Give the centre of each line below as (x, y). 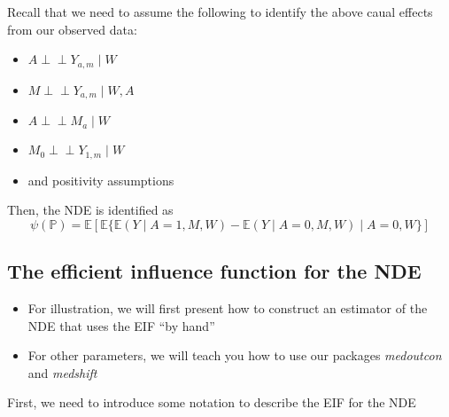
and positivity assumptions (101, 180)
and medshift (62, 372)
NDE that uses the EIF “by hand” (121, 325)
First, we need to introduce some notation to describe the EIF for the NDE (212, 402)
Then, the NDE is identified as (90, 210)
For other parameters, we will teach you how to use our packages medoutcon (235, 355)
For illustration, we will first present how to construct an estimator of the (228, 307)
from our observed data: (72, 29)
